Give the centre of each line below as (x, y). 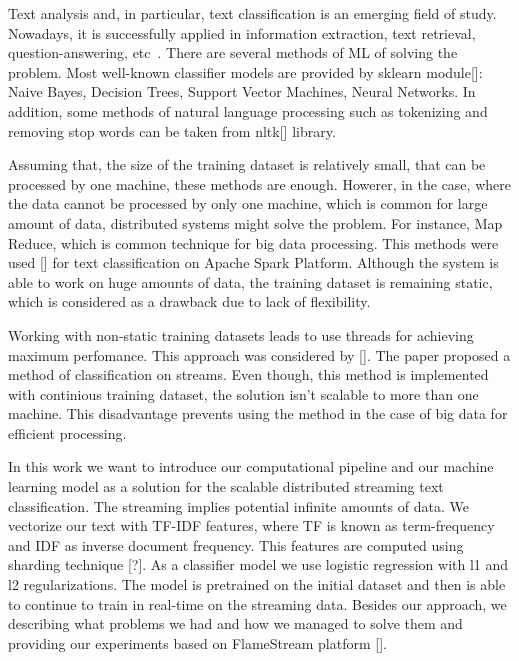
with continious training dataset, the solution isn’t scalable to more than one (243, 393)
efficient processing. (67, 432)
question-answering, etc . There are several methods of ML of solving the (233, 52)
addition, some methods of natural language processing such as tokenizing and (248, 110)
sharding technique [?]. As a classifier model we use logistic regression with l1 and (258, 564)
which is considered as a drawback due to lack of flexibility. (189, 301)
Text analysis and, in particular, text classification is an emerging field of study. (252, 13)
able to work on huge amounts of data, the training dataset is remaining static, (250, 281)
